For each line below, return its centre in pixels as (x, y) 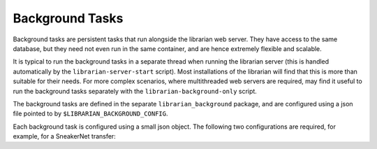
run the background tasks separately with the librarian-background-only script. (135, 91)
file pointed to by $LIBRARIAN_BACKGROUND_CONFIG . (90, 114)
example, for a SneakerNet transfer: (65, 136)
